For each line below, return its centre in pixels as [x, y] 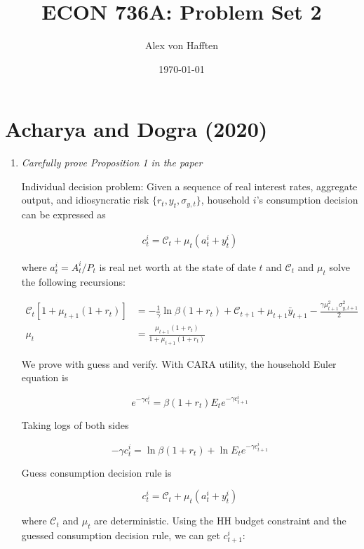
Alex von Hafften [182, 45]
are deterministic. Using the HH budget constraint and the [220, 521]
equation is [45, 377]
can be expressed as [63, 214]
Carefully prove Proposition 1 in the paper [112, 163]
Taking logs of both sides [75, 424]
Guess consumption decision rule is [96, 472]
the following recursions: [73, 281]
